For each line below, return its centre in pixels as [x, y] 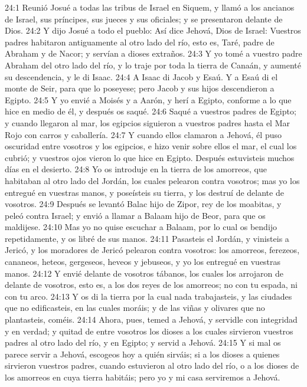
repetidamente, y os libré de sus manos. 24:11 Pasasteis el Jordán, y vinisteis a [147, 238]
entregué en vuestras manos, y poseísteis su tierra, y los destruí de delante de [144, 192]
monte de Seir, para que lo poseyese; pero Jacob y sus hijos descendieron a [140, 88]
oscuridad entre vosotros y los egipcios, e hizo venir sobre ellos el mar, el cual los [151, 146]
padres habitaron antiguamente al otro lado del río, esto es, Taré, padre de [140, 42]
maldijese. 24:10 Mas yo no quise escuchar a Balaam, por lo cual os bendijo [141, 227]
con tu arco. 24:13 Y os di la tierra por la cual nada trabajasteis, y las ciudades [148, 296]
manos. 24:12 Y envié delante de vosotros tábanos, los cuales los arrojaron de [144, 273]
